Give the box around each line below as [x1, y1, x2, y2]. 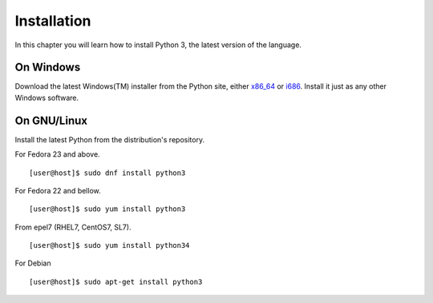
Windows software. [14, 93, 79, 102]
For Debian [14, 258, 51, 268]
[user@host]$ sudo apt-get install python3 [29, 277, 203, 286]
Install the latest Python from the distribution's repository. [14, 134, 204, 144]
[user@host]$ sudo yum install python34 [29, 241, 190, 250]
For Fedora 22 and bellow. [14, 185, 101, 195]
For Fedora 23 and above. [14, 150, 100, 159]
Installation [14, 12, 91, 30]
